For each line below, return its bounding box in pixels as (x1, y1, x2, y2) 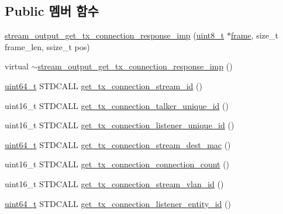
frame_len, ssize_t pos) (5, 40, 90, 52)
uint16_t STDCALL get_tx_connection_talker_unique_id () (5, 99, 229, 111)
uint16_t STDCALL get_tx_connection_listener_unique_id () (5, 119, 234, 131)
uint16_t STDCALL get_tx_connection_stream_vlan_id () (5, 177, 224, 190)
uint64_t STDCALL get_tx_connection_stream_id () (5, 79, 202, 92)
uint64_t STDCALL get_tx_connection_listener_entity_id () (5, 197, 231, 209)
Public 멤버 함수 (5, 2, 99, 20)
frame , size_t (230, 29, 278, 41)
